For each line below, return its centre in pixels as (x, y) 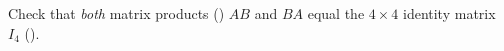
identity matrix (449, 13)
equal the (336, 13)
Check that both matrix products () (116, 13)
